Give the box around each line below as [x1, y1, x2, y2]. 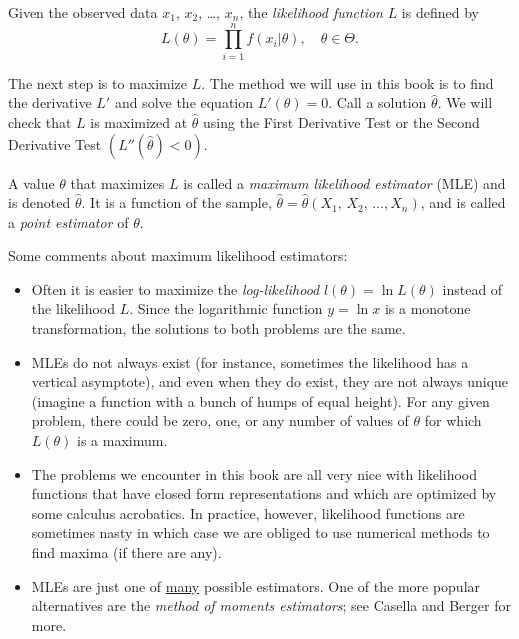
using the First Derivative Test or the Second [203, 111, 480, 132]
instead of [442, 278, 503, 299]
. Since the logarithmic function [129, 298, 323, 319]
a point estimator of [8, 211, 129, 232]
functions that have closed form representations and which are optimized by [31, 483, 497, 504]
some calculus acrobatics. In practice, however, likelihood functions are [31, 502, 465, 523]
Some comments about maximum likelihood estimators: [8, 245, 348, 266]
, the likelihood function [239, 2, 383, 22]
